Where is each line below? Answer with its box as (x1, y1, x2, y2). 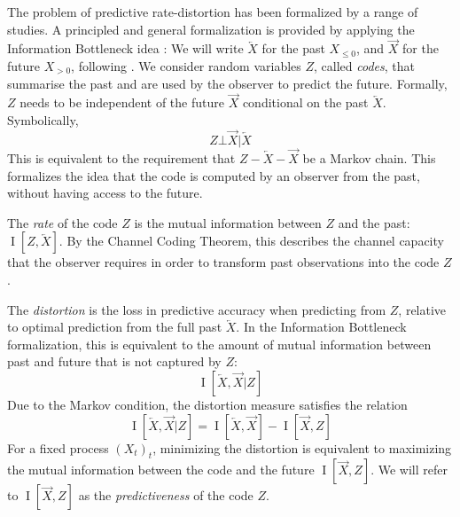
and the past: (338, 213, 410, 231)
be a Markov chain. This (302, 149, 436, 168)
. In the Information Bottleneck (236, 317, 407, 336)
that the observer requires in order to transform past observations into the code (7, 253, 440, 271)
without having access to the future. (7, 184, 203, 202)
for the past (261, 39, 325, 58)
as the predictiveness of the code (78, 486, 253, 505)
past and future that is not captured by (7, 352, 222, 371)
